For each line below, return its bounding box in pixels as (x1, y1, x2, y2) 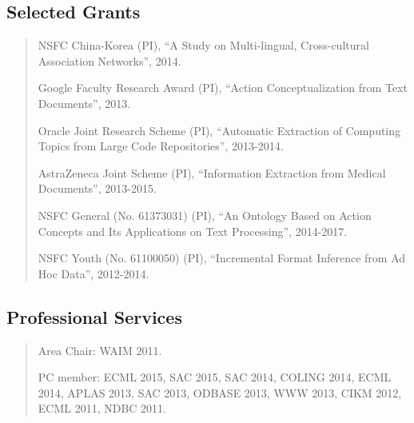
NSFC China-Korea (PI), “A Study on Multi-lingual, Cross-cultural (38, 37, 369, 54)
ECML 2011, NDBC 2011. (38, 400, 167, 417)
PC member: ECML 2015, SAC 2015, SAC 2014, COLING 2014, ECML (38, 369, 392, 385)
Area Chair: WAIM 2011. (38, 341, 162, 358)
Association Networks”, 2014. (38, 52, 181, 69)
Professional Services (6, 304, 182, 329)
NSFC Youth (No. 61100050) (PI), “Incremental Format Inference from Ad (38, 249, 406, 266)
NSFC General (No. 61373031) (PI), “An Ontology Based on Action (38, 206, 372, 223)
